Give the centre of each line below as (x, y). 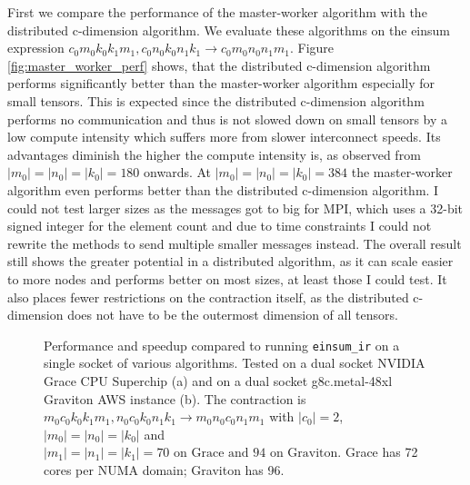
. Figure (312, 48)
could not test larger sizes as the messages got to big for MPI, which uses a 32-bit (235, 208)
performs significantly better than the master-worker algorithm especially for (221, 83)
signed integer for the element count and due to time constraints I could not (220, 226)
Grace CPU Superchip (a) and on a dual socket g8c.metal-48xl (218, 380)
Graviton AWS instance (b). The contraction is (175, 398)
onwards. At (178, 172)
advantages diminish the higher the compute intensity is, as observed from (214, 154)
